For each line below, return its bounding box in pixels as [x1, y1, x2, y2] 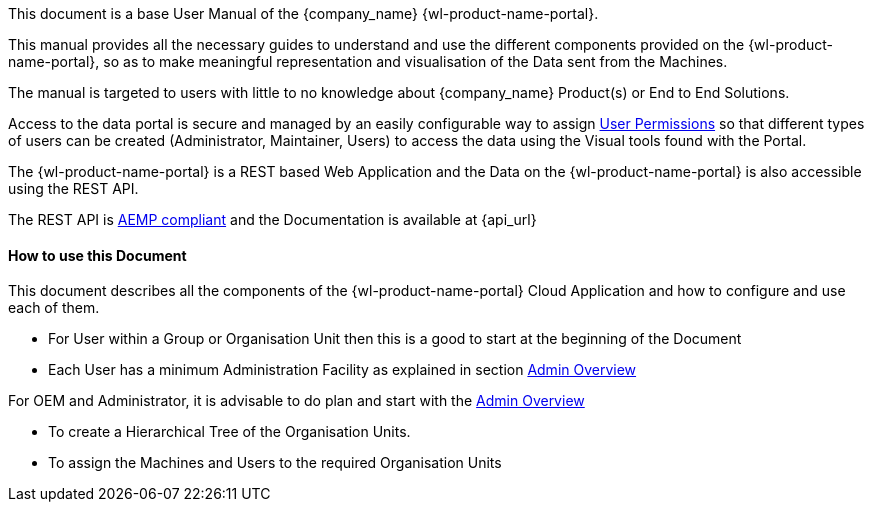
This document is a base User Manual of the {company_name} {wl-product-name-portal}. [8, 5, 599, 22]
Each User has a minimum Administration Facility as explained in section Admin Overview [48, 361, 637, 379]
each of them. [8, 299, 100, 317]
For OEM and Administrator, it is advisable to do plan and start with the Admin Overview [8, 392, 585, 410]
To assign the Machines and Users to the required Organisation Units [48, 454, 502, 472]
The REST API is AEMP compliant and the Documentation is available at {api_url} [8, 211, 537, 228]
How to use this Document [8, 246, 187, 264]
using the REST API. [8, 180, 139, 197]
